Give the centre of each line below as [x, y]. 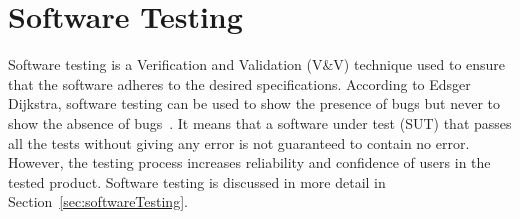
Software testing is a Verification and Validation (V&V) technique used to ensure [257, 64]
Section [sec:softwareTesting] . [98, 201]
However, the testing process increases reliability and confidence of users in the [249, 162]
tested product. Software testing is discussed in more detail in [197, 181]
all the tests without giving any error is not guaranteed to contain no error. [239, 142]
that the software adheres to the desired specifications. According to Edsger [239, 83]
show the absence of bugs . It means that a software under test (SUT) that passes [260, 122]
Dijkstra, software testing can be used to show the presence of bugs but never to [254, 103]
